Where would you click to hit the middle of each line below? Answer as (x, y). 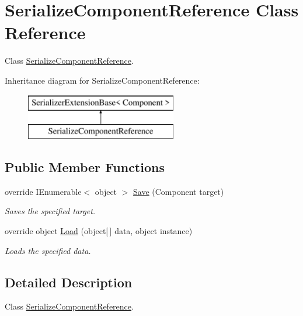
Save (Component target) (179, 191)
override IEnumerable (43, 191)
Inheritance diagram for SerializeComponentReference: (102, 80)
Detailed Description (69, 282)
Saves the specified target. (50, 211)
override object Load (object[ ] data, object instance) (99, 231)
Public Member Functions (85, 167)
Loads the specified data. (48, 250)
